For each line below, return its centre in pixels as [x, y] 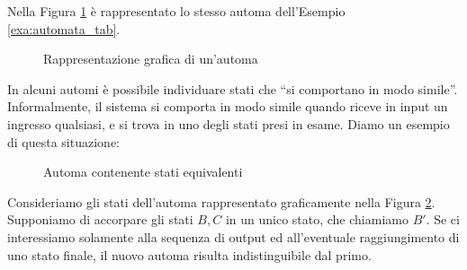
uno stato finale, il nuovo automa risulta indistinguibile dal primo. [189, 254]
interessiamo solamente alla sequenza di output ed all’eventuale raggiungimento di [233, 236]
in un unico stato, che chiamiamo [317, 219]
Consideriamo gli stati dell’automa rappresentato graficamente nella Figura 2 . [221, 201]
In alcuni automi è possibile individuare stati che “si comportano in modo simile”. [233, 88]
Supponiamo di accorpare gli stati [100, 219]
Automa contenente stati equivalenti [143, 172]
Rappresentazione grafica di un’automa [151, 59]
